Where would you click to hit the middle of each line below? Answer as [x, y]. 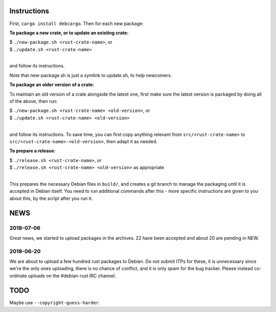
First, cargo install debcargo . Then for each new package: [77, 24]
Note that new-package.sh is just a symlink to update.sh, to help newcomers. [91, 75]
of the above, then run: [33, 101]
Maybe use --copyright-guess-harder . [55, 302]
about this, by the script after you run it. [51, 198]
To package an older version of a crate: [52, 85]
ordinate [18, 276]
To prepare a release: [32, 151]
